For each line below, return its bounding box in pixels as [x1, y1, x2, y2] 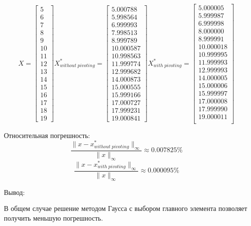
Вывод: [4, 187, 25, 197]
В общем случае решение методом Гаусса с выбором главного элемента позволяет [4, 203, 248, 213]
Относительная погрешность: [4, 130, 90, 140]
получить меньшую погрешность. [4, 212, 103, 223]
